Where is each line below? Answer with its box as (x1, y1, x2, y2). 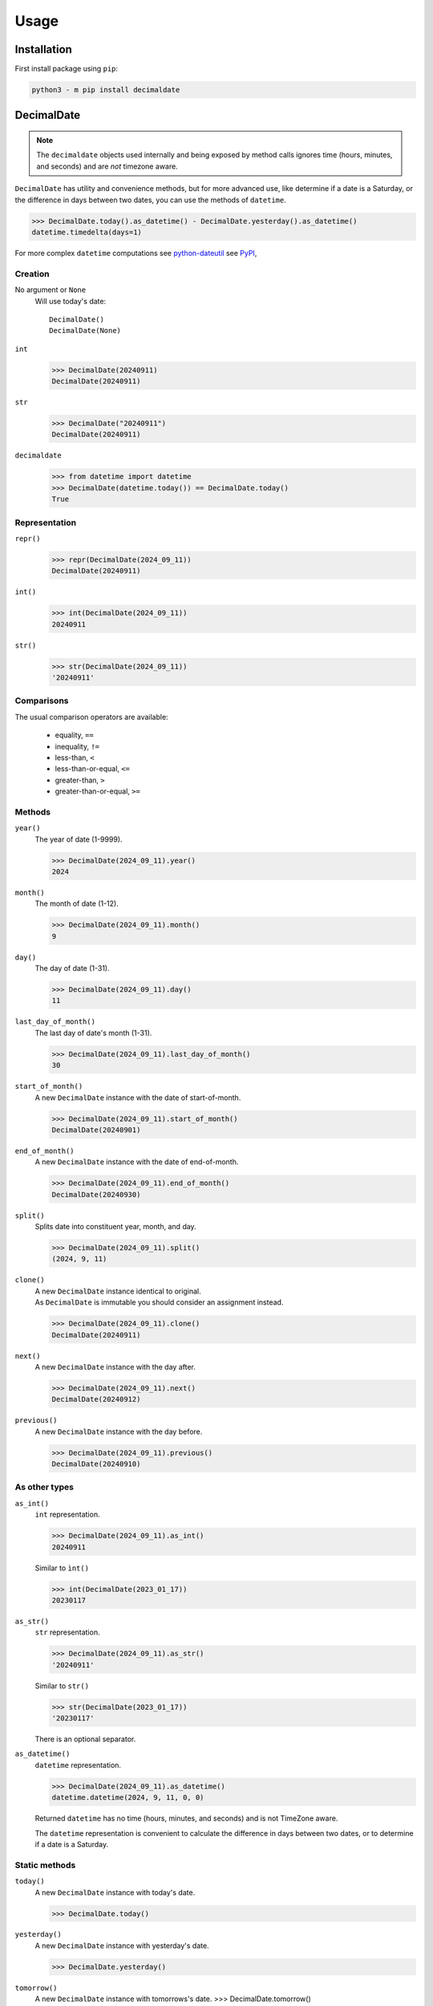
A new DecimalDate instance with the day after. (34, 1362, 196, 1371)
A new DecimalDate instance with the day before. (34, 1427, 203, 1436)
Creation (14, 268, 50, 279)
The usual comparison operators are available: (14, 712, 168, 721)
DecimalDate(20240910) (51, 1460, 141, 1468)
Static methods (14, 1859, 76, 1870)
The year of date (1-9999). (34, 834, 123, 844)
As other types (14, 1481, 75, 1492)
